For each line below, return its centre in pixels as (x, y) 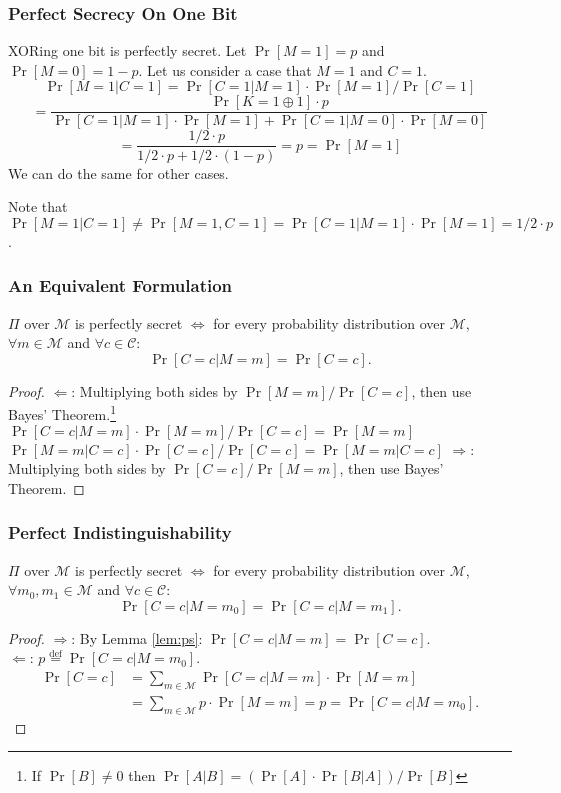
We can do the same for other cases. (118, 172)
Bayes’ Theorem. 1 (62, 412)
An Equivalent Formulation (120, 285)
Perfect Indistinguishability (120, 532)
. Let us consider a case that (225, 69)
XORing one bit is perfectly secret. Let (127, 50)
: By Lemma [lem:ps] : (137, 637)
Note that (38, 206)
